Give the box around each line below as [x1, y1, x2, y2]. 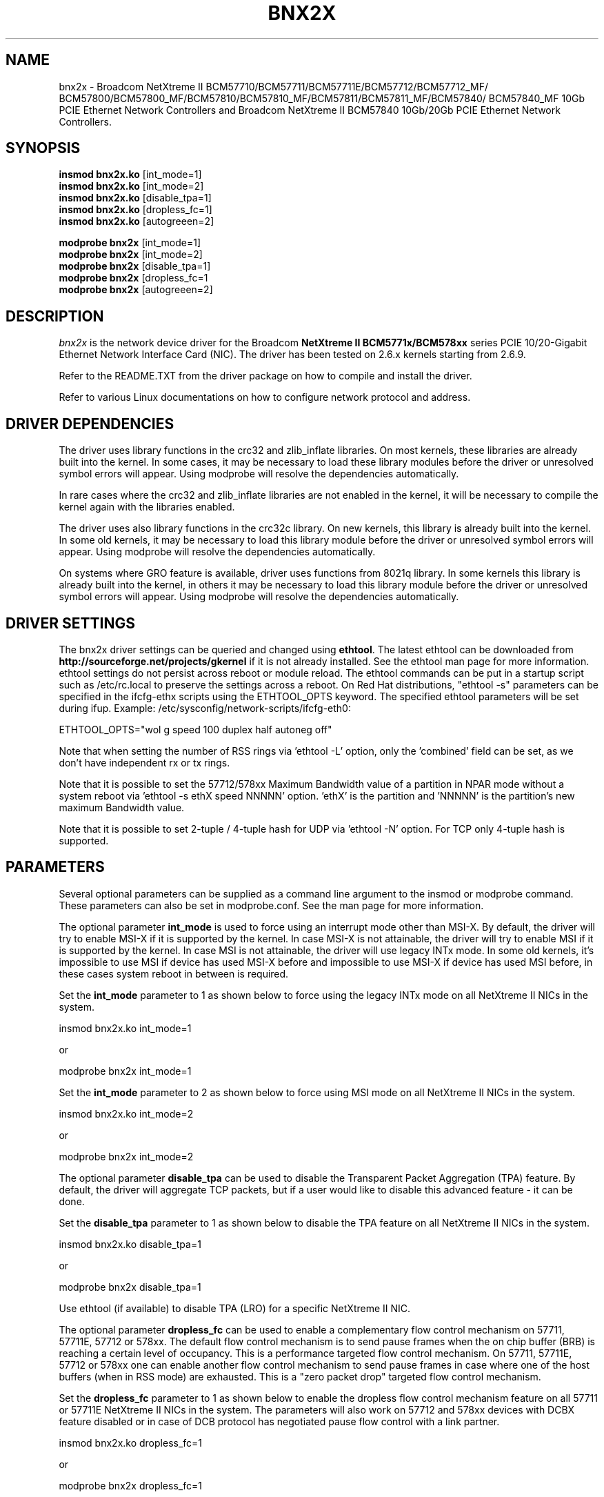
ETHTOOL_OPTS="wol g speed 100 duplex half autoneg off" [59, 723, 332, 735]
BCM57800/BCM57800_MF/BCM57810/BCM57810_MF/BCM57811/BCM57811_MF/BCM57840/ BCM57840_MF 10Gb [59, 92, 585, 104]
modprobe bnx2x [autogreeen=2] [59, 284, 213, 296]
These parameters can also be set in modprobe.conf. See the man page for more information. [59, 899, 484, 911]
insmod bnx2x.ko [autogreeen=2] [59, 215, 214, 228]
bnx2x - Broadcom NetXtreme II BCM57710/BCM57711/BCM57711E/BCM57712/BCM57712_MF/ [59, 80, 489, 92]
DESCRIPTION [6, 307, 104, 325]
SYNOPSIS [6, 139, 81, 157]
